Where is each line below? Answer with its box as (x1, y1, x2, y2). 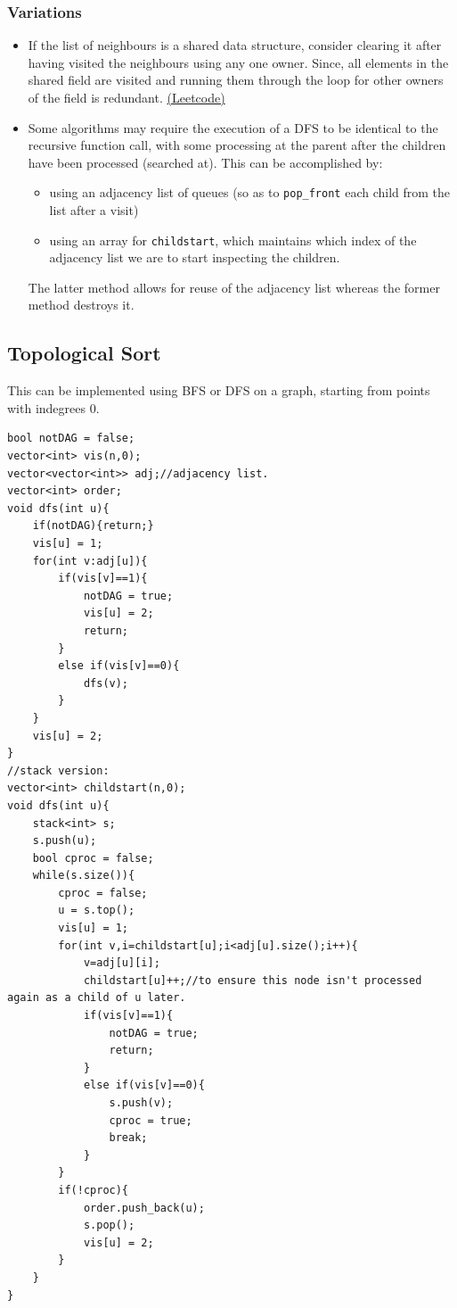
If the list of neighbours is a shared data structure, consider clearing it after (28, 36, 442, 54)
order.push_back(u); (83, 1201, 205, 1214)
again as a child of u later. (7, 991, 186, 1005)
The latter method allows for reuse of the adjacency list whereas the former (28, 277, 440, 296)
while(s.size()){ (32, 869, 135, 882)
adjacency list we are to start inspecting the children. (49, 248, 340, 267)
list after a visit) (49, 201, 139, 219)
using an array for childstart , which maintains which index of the (49, 230, 417, 249)
